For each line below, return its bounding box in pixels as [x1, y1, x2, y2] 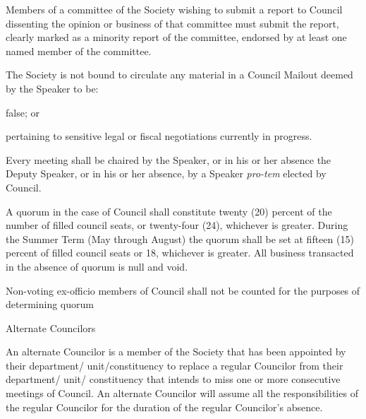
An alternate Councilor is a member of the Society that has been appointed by [6, 344, 346, 359]
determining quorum [6, 297, 94, 312]
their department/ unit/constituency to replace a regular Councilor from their [6, 358, 343, 372]
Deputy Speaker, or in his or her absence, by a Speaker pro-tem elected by [6, 166, 327, 181]
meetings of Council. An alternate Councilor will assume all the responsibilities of [6, 386, 358, 401]
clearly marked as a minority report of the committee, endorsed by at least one [6, 30, 347, 45]
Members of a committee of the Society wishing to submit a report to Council [6, 2, 343, 16]
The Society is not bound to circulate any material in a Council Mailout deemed [6, 67, 353, 82]
